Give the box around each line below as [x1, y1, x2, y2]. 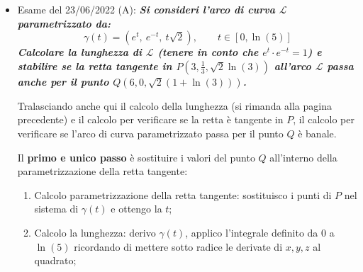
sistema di [34, 201, 79, 216]
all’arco [274, 58, 311, 73]
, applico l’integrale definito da [185, 225, 318, 239]
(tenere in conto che [157, 45, 259, 59]
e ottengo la [111, 201, 162, 216]
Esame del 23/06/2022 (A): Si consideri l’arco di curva [17, 2, 276, 16]
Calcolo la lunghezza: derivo [34, 225, 156, 239]
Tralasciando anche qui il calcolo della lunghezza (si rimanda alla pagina [17, 98, 332, 113]
